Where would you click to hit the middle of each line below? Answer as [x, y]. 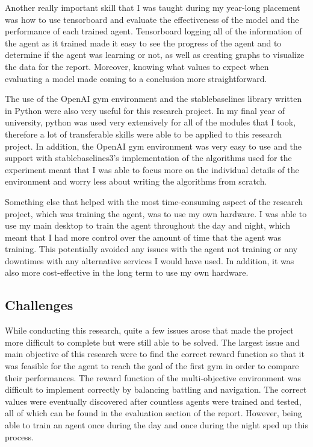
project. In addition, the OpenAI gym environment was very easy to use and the [153, 146]
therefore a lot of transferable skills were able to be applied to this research [143, 134]
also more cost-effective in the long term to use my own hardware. [127, 272]
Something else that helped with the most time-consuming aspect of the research [154, 201]
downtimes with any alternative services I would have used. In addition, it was [150, 260]
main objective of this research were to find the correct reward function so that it [155, 354]
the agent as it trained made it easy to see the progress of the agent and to [143, 43]
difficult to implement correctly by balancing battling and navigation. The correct [156, 389]
